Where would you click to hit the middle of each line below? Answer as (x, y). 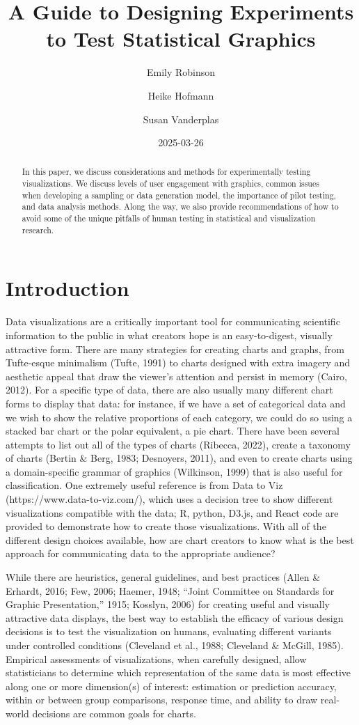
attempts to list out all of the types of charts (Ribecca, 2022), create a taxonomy (178, 444)
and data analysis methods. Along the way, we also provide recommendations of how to (180, 206)
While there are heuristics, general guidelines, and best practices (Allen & (163, 577)
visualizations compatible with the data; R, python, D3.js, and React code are (172, 512)
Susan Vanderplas (181, 119)
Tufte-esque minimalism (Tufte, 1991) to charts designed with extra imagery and (178, 362)
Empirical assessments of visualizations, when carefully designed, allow (156, 658)
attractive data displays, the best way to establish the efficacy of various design (175, 617)
